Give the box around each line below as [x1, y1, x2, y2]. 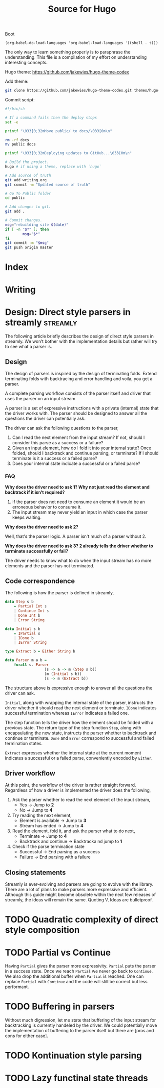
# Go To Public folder [5, 191, 51, 196]
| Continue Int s [14, 608, 49, 613]
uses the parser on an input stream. [5, 396, 77, 402]
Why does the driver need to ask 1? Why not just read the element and [5, 484, 150, 490]
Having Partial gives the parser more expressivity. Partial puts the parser [5, 963, 156, 969]
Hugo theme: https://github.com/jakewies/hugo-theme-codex [5, 69, 129, 75]
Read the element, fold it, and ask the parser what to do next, [12, 828, 135, 834]
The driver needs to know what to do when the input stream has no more [5, 557, 152, 563]
